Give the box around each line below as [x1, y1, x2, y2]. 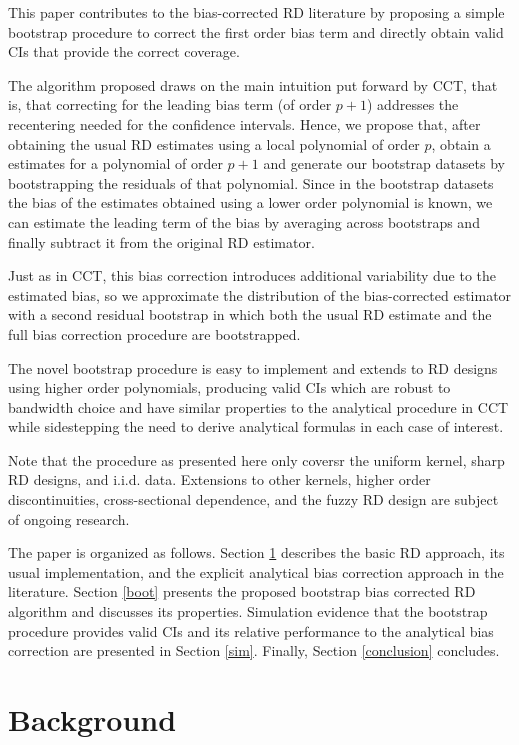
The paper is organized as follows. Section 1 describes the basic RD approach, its [8, 542, 505, 563]
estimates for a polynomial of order [8, 153, 223, 174]
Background [8, 699, 177, 739]
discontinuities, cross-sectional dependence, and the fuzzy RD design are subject [8, 489, 499, 510]
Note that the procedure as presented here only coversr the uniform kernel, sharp [8, 449, 505, 470]
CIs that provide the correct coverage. [8, 41, 240, 62]
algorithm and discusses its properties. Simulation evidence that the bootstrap [8, 601, 488, 622]
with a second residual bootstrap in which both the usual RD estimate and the [8, 304, 492, 325]
